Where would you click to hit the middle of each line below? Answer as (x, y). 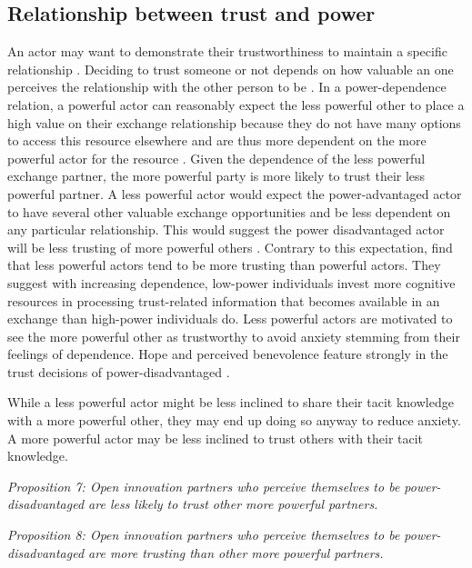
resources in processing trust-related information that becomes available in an (224, 300)
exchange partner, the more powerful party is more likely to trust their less (216, 176)
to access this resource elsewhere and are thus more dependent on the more (217, 140)
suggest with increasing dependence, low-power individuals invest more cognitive (231, 282)
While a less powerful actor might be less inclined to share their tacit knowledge (231, 402)
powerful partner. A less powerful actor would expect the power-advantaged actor (235, 193)
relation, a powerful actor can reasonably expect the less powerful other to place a (236, 104)
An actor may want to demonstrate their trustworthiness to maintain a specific (227, 51)
